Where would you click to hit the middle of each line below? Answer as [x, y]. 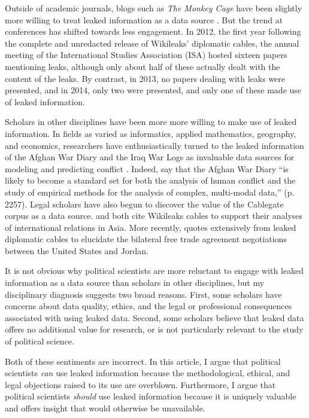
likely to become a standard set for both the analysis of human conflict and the [150, 180]
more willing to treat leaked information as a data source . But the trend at [144, 19]
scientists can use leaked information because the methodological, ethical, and [148, 373]
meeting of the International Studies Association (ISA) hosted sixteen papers [146, 55]
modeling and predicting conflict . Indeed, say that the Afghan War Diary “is [147, 168]
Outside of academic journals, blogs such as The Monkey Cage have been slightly [154, 8]
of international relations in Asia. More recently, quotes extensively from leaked [151, 227]
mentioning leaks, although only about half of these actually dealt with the [143, 66]
